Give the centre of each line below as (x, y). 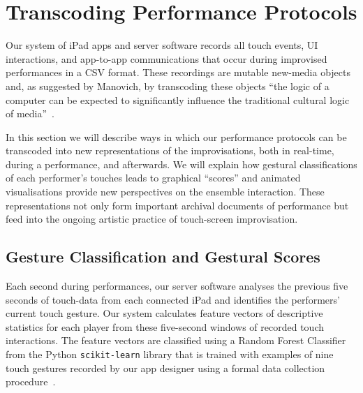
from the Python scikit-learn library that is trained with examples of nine (170, 354)
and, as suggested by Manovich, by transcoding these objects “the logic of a (168, 86)
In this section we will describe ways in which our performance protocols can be (176, 136)
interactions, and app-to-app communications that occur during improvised (166, 58)
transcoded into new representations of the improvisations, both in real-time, (170, 150)
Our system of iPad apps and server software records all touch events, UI (162, 45)
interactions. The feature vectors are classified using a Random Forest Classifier (176, 340)
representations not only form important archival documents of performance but (177, 205)
